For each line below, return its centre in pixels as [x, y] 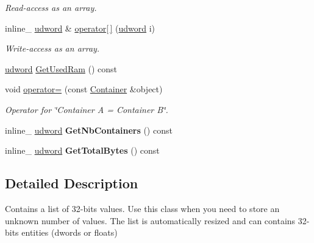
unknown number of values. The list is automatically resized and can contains [150, 220]
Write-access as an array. [52, 48]
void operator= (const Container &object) [84, 89]
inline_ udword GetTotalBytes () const [82, 150]
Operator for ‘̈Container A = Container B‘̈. [87, 109]
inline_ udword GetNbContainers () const [89, 130]
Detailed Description [72, 183]
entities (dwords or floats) [70, 232]
